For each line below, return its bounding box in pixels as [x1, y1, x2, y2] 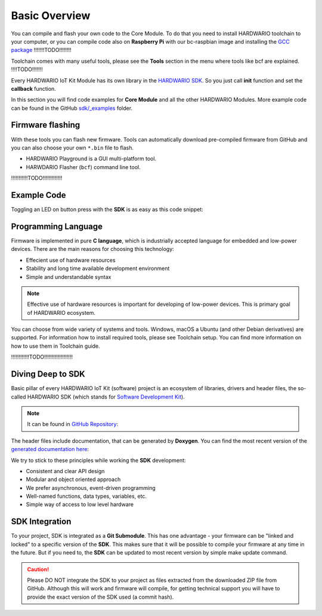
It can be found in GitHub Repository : [27, 421, 119, 428]
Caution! [27, 565, 49, 573]
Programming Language [11, 221, 103, 231]
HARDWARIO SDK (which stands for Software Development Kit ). [27, 393, 185, 400]
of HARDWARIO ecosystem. [27, 309, 95, 316]
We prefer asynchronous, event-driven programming [26, 484, 156, 491]
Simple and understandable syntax [26, 273, 112, 280]
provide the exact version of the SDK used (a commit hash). [27, 593, 174, 600]
